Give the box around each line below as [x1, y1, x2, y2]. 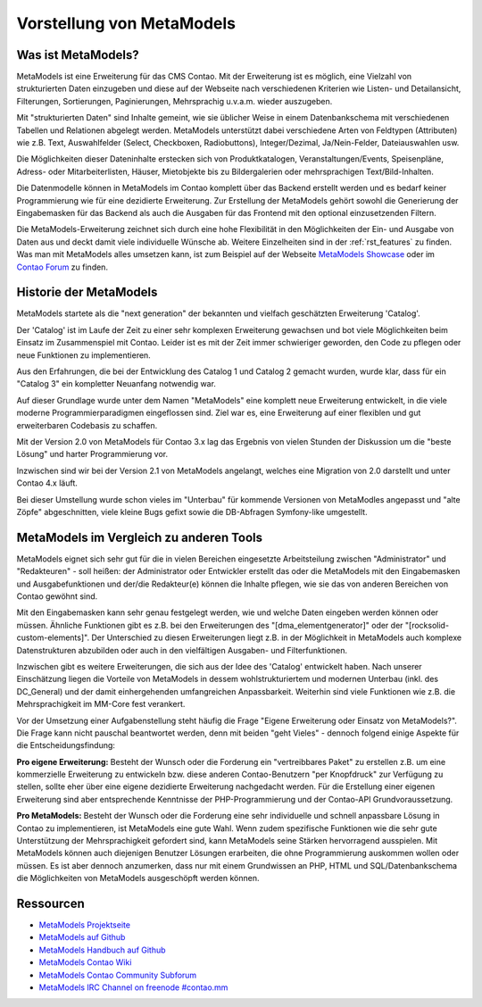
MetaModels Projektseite [38, 920, 131, 930]
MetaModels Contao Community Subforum [38, 970, 197, 980]
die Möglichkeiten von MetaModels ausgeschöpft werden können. [16, 873, 260, 884]
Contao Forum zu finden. [16, 262, 109, 272]
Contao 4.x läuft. [16, 478, 78, 488]
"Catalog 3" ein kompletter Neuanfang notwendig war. [16, 379, 216, 389]
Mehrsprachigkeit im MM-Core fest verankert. [16, 699, 186, 710]
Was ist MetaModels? [16, 47, 140, 62]
